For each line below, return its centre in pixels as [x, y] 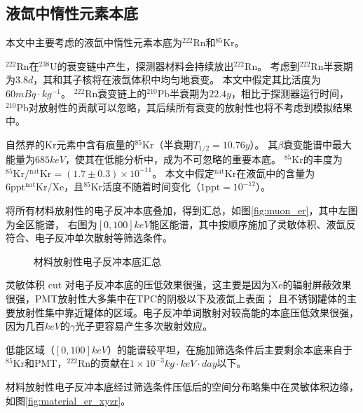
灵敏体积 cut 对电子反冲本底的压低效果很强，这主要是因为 [138, 285]
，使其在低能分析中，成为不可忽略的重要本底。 [173, 159]
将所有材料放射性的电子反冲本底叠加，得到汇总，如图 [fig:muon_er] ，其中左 [177, 210]
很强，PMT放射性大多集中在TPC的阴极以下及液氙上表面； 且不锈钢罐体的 [176, 298]
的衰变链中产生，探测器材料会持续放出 [145, 65]
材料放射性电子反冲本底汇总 [97, 261]
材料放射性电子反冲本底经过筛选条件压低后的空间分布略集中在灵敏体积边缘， [182, 386]
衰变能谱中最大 [318, 144]
